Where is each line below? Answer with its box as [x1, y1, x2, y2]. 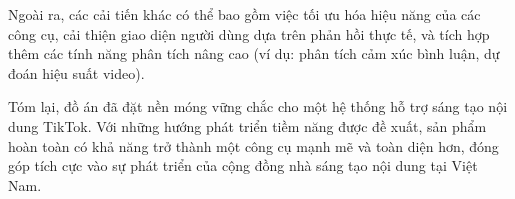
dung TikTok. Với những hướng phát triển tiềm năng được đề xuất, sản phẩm [8, 115, 487, 136]
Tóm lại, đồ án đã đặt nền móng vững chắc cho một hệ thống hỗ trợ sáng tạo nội [8, 96, 508, 117]
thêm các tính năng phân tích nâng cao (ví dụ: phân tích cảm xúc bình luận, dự [8, 43, 500, 64]
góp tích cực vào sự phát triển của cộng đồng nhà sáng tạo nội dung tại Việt [8, 155, 478, 176]
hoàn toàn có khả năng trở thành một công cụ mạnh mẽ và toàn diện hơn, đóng [8, 135, 499, 156]
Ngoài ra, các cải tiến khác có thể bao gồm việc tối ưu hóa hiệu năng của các [8, 4, 481, 24]
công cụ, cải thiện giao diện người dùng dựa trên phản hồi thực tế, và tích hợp [8, 23, 490, 44]
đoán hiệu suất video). [8, 62, 145, 83]
